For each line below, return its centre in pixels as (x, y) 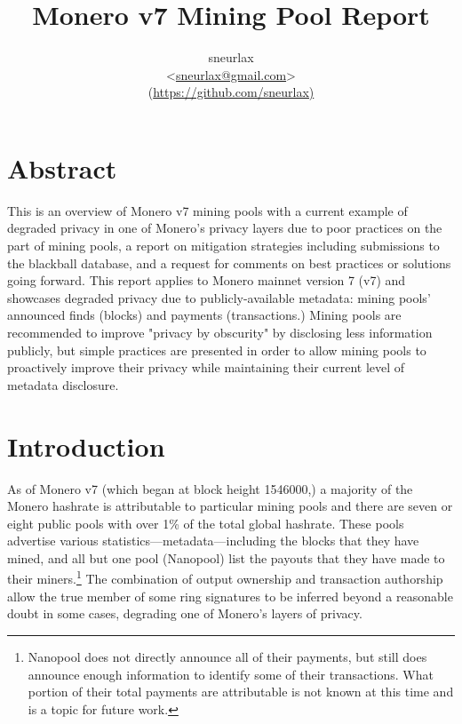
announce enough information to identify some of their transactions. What (231, 674)
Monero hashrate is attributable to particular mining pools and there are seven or (230, 506)
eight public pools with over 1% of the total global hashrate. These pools (206, 523)
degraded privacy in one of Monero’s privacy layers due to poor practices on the (225, 228)
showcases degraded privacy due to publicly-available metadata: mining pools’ (219, 297)
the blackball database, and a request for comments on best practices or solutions (229, 263)
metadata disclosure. (63, 384)
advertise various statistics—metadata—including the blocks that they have (213, 541)
